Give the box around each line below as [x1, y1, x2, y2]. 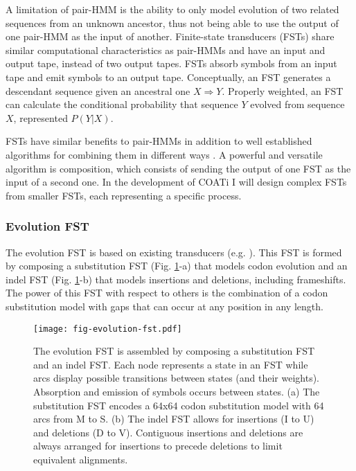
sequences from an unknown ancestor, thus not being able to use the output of [6, 15, 339, 30]
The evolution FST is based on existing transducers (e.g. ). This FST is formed [6, 245, 342, 259]
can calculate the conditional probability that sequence [6, 97, 238, 112]
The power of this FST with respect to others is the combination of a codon [6, 285, 328, 300]
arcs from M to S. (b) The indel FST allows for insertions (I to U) [33, 411, 314, 426]
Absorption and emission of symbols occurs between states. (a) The [33, 384, 320, 398]
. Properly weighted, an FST [222, 83, 344, 98]
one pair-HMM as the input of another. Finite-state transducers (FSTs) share [6, 29, 335, 44]
